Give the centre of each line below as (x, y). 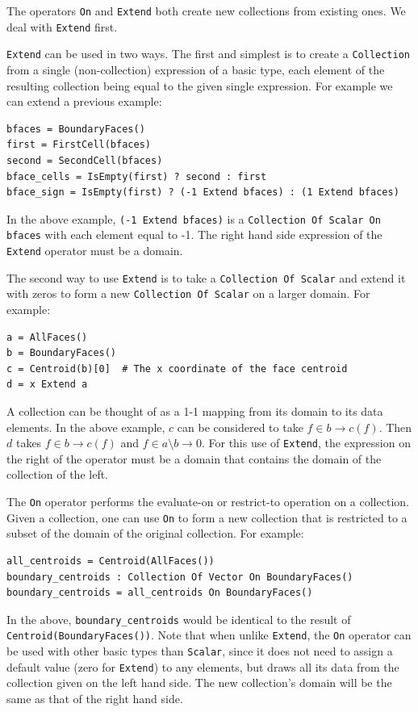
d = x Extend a (47, 385)
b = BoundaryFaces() (62, 353)
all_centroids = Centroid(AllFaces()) (111, 561)
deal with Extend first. (62, 26)
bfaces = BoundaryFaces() (76, 129)
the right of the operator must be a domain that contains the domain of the (194, 458)
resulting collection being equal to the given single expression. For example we (200, 85)
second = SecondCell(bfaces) (85, 160)
